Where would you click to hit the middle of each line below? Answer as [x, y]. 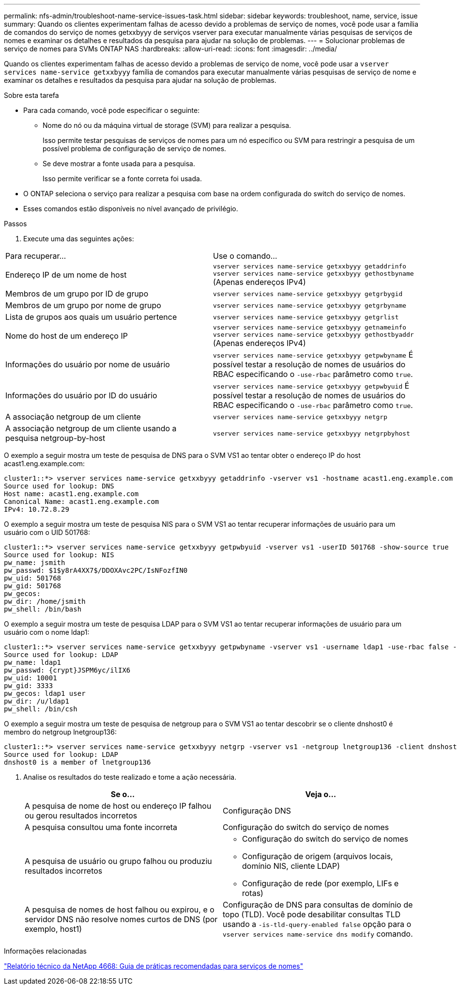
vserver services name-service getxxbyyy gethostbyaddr [313, 335]
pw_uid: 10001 [30, 678]
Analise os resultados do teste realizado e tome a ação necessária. [130, 777]
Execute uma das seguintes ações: [79, 239]
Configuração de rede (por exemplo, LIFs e [320, 883]
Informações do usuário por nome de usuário [88, 364]
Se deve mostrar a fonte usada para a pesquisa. [119, 164]
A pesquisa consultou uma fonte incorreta [101, 827]
